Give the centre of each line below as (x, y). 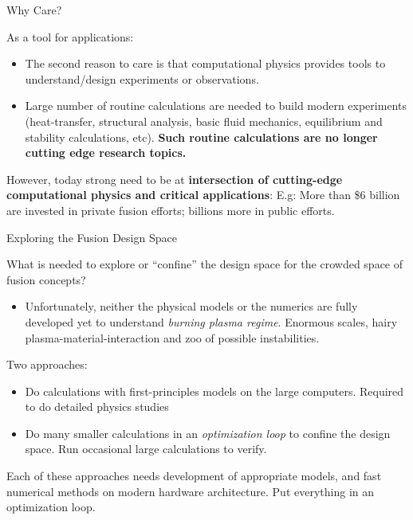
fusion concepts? (46, 279)
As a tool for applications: (70, 36)
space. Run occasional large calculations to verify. (146, 449)
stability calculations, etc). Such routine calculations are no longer (201, 137)
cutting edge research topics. (106, 152)
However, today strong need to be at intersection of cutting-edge (175, 179)
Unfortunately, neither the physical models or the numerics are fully (191, 306)
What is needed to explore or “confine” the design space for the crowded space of (205, 264)
